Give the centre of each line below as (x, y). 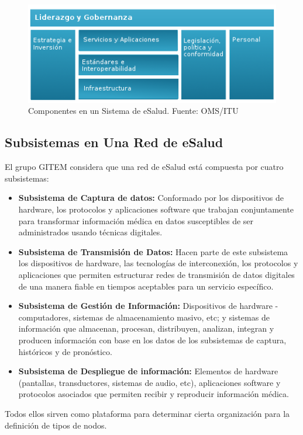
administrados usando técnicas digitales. (90, 232)
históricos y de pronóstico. (65, 351)
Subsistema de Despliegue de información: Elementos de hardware (148, 371)
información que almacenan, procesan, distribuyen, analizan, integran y (146, 328)
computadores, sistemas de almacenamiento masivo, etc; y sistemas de (144, 317)
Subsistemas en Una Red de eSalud (114, 142)
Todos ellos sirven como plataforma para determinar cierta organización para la (147, 413)
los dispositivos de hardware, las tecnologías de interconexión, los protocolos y (158, 263)
